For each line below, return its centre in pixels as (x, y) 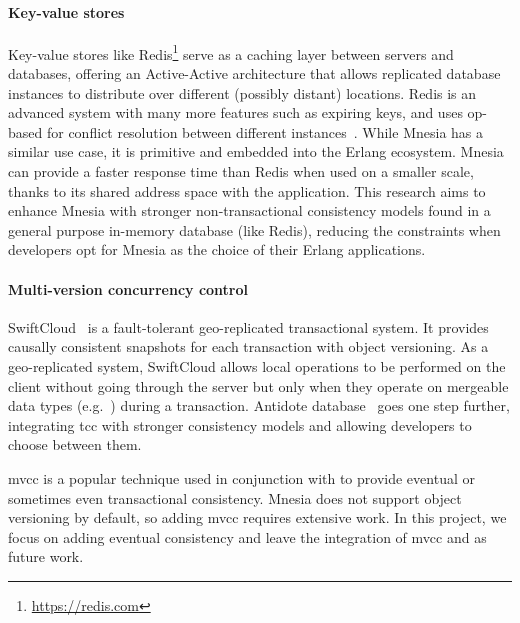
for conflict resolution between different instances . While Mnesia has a (265, 131)
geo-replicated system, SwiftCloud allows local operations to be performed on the (257, 365)
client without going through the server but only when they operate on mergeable (258, 385)
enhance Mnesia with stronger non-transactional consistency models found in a (249, 210)
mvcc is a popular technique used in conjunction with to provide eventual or (241, 477)
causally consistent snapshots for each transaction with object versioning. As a (248, 346)
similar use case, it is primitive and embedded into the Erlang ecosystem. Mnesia (256, 151)
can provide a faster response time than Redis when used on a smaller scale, (241, 171)
